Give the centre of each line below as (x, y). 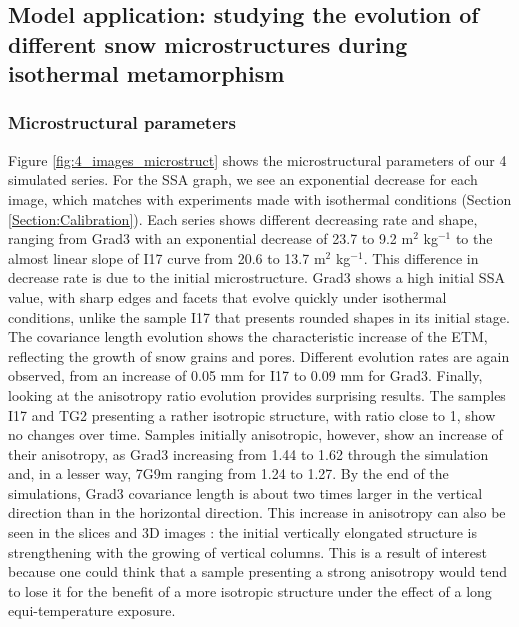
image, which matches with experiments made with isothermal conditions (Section (260, 198)
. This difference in (421, 257)
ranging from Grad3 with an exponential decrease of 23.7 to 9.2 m (211, 238)
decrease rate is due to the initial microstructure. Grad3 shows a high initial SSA (256, 277)
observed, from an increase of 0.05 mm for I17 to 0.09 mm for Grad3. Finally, (245, 375)
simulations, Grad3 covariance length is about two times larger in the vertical (245, 492)
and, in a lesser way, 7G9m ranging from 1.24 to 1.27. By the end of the (228, 473)
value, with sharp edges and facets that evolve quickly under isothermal (227, 296)
